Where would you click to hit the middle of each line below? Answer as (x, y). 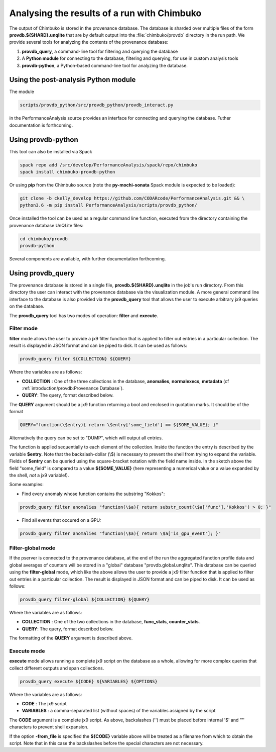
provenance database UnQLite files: (46, 225)
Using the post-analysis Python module (73, 80)
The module (22, 92)
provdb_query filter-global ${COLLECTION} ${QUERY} (85, 599)
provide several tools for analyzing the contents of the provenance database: (89, 42)
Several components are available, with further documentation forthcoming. (88, 259)
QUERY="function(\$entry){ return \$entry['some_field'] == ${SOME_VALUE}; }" (119, 425)
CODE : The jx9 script (44, 704)
